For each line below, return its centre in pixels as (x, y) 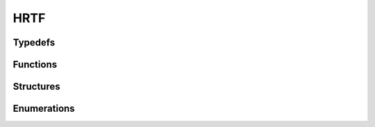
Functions (35, 65)
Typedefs (34, 42)
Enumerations (44, 109)
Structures (36, 87)
